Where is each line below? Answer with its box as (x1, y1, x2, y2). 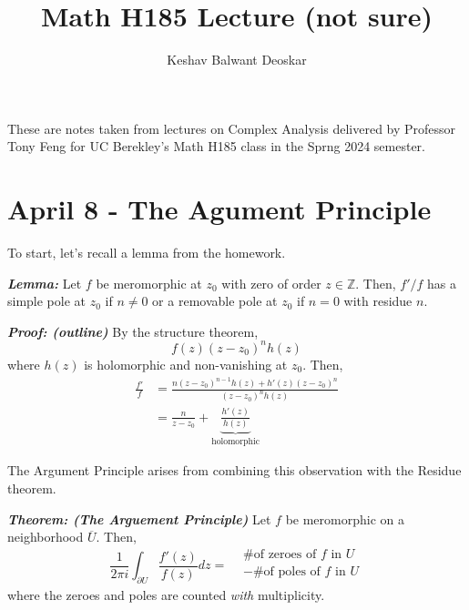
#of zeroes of (243, 547, 317, 561)
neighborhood (7, 527, 84, 546)
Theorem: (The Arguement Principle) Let (7, 509, 271, 528)
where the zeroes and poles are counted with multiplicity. (7, 585, 325, 604)
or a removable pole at (152, 291, 278, 310)
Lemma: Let (7, 273, 82, 292)
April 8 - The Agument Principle (7, 190, 432, 228)
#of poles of (252, 564, 321, 578)
